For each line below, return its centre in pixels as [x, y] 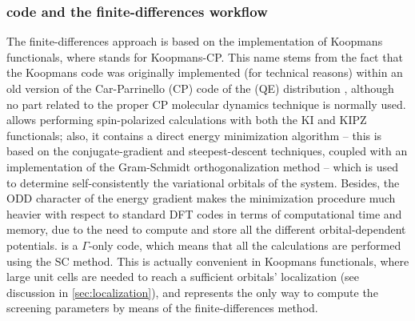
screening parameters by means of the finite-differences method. [162, 308]
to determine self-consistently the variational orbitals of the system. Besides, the [203, 182]
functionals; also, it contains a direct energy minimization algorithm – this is [194, 135]
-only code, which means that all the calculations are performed [245, 245]
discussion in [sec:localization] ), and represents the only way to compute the [192, 292]
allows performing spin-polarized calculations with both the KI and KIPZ [187, 120]
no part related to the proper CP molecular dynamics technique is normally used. [206, 104]
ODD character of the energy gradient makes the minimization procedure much [201, 198]
